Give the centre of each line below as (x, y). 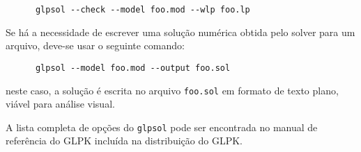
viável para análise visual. (60, 104)
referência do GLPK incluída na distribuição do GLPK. (124, 141)
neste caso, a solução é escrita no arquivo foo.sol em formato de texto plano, (172, 90)
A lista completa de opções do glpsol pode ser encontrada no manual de (162, 127)
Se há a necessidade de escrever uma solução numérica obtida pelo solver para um (180, 32)
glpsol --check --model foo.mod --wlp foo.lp (143, 10)
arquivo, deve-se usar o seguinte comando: (95, 45)
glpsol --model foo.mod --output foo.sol (133, 68)
